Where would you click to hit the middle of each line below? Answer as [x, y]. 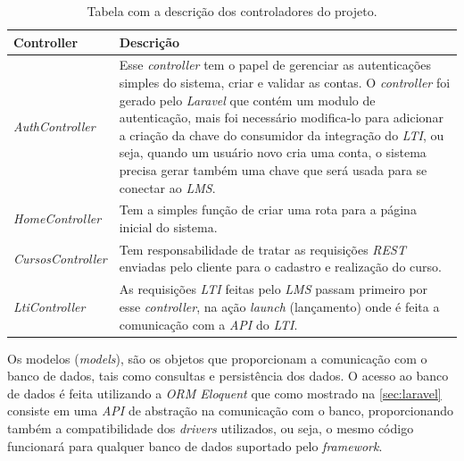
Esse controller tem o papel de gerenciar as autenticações [275, 65]
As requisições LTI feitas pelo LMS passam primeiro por [273, 289]
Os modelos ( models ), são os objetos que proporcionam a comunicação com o [217, 358]
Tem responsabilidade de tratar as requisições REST [262, 249]
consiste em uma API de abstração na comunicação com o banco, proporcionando [231, 411]
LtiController [50, 306]
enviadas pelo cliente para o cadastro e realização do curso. [280, 267]
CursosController [60, 258]
